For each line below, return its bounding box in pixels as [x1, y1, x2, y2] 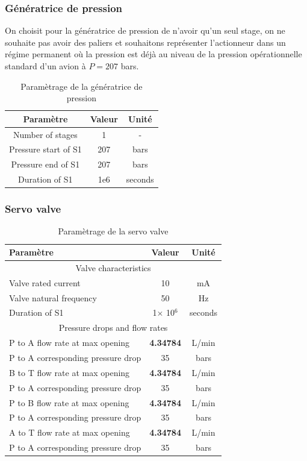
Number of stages [13, 128, 78, 140]
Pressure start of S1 [9, 143, 82, 155]
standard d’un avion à [5, 60, 86, 72]
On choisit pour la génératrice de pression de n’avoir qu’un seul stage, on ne [5, 24, 285, 37]
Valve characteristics [75, 261, 151, 274]
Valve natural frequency [9, 291, 97, 304]
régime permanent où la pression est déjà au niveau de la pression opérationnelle [5, 48, 302, 60]
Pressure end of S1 [11, 158, 80, 171]
